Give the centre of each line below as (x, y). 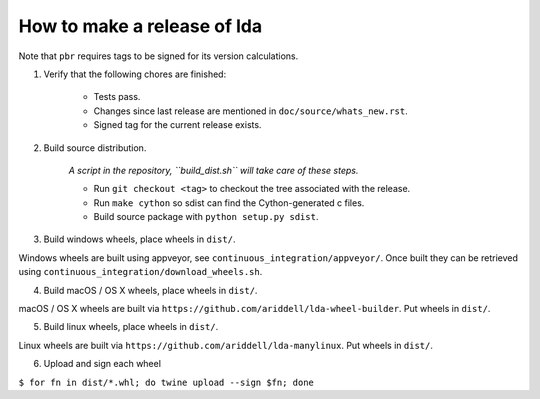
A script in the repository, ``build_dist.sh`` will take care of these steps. (213, 170)
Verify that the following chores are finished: (135, 74)
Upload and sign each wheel (102, 364)
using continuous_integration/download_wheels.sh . (140, 272)
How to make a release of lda (140, 26)
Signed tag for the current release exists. (177, 125)
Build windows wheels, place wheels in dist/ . (139, 239)
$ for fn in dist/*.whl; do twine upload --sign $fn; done (166, 382)
